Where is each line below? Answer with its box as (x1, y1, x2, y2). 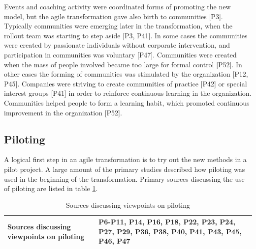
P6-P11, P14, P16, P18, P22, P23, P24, (98, 217, 235, 227)
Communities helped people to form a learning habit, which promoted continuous (4, 97, 250, 108)
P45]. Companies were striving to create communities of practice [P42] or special (4, 78, 247, 88)
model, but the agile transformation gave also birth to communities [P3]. (4, 11, 223, 21)
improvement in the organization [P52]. (4, 107, 122, 117)
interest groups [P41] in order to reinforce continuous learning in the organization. (4, 88, 252, 98)
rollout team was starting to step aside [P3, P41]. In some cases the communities (4, 30, 248, 40)
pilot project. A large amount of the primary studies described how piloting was (4, 164, 245, 174)
